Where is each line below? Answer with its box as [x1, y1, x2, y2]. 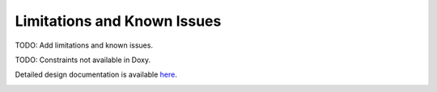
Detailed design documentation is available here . [15, 69, 177, 80]
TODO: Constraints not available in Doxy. [15, 55, 151, 65]
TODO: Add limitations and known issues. [15, 40, 154, 50]
